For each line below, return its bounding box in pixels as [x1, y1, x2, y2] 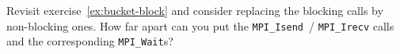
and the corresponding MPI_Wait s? [6, 33, 173, 49]
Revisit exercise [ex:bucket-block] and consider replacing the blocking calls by [6, 2, 383, 18]
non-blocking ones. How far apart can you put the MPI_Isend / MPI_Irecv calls [6, 17, 394, 34]
